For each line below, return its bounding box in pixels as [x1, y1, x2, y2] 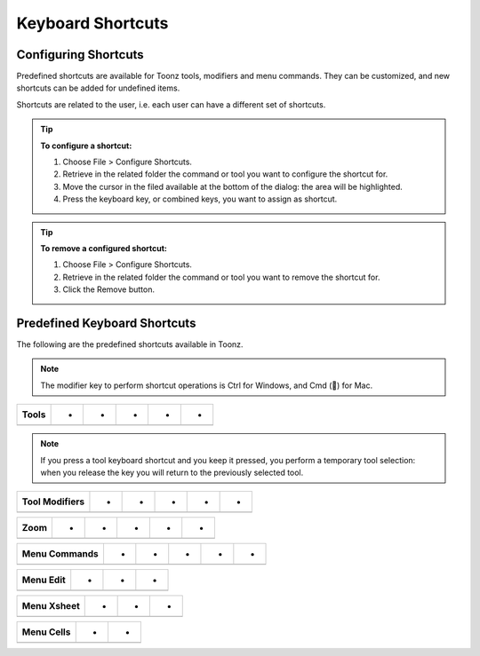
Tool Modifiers [21, 495, 84, 508]
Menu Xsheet [21, 600, 80, 613]
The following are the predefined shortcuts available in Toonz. [16, 339, 244, 350]
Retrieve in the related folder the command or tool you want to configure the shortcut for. [62, 169, 388, 179]
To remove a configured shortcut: [40, 242, 168, 253]
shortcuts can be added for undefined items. [16, 83, 180, 93]
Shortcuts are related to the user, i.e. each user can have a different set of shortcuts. [16, 99, 326, 110]
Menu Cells [21, 626, 71, 638]
